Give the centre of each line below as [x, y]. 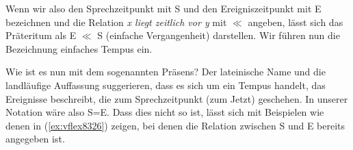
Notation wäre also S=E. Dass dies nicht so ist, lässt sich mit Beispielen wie [165, 112]
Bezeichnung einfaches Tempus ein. [79, 48]
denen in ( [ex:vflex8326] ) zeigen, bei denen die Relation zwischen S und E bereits [175, 125]
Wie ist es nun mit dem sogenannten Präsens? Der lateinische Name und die [166, 72]
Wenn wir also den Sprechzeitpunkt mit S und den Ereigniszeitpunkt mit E [164, 8]
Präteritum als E [41, 35]
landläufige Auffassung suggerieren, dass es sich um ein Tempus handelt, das [166, 85]
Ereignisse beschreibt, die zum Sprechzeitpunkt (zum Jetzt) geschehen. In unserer [177, 98]
